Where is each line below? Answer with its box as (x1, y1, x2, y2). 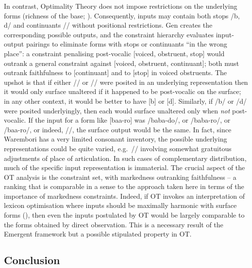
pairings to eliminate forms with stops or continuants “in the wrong (26, 39, 227, 49)
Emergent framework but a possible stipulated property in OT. (4, 229, 192, 239)
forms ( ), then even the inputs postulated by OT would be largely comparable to (4, 210, 245, 220)
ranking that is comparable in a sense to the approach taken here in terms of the (4, 181, 244, 191)
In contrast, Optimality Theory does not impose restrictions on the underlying (4, 1, 237, 11)
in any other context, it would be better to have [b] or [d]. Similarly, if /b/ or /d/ (4, 95, 247, 106)
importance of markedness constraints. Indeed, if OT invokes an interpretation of (4, 190, 245, 201)
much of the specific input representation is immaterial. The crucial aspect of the (4, 162, 245, 173)
